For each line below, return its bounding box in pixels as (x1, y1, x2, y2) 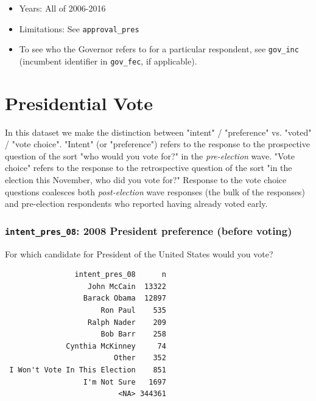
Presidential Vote (5, 90, 153, 115)
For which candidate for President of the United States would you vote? (5, 247, 273, 260)
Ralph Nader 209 (88, 318, 166, 327)
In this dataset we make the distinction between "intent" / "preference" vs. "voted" (5, 125, 312, 138)
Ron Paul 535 (100, 306, 166, 315)
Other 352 (113, 354, 166, 363)
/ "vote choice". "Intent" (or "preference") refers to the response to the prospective (5, 138, 310, 150)
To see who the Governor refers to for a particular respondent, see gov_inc (19, 43, 299, 55)
